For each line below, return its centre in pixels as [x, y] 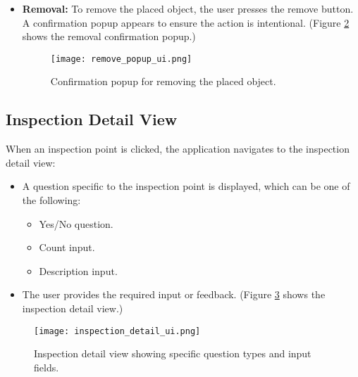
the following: [51, 200]
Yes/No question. [76, 223]
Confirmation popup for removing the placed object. [163, 81]
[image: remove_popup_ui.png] [121, 59]
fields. [47, 367]
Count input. [67, 247]
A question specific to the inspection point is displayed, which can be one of [186, 186]
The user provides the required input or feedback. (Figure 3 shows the [174, 294]
